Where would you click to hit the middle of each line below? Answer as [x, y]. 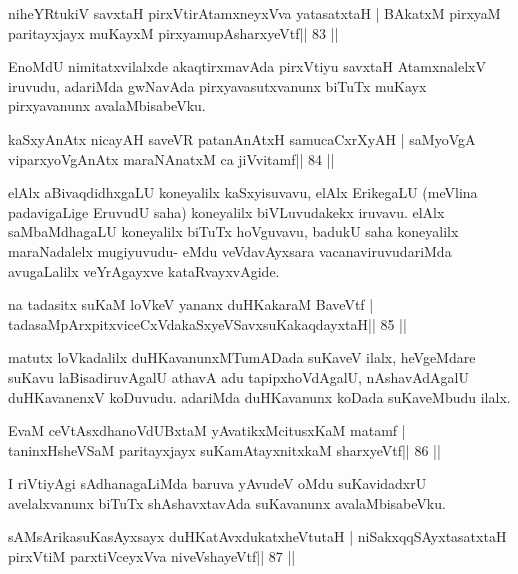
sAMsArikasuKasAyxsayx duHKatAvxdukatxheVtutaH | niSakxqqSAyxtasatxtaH [257, 536]
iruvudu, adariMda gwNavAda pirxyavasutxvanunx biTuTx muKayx [217, 85]
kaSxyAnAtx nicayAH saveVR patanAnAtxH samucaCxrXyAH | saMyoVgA [242, 138]
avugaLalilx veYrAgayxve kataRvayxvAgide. [144, 270]
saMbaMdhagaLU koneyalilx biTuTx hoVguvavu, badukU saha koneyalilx [233, 231]
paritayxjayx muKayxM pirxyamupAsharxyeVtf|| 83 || [173, 32]
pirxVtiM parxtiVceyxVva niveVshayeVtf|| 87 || [152, 556]
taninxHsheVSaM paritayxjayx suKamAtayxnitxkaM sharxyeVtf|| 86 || [224, 449]
